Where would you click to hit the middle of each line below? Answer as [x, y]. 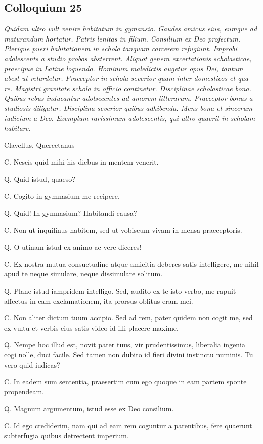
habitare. [17, 128]
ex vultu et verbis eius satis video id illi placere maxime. [91, 327]
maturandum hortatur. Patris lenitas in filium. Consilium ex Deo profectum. [122, 38]
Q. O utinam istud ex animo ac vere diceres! [73, 247]
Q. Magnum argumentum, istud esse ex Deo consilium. [89, 408]
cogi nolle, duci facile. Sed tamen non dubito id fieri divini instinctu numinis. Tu [129, 355]
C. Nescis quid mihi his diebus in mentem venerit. [81, 162]
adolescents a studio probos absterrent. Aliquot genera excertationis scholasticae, [128, 58]
